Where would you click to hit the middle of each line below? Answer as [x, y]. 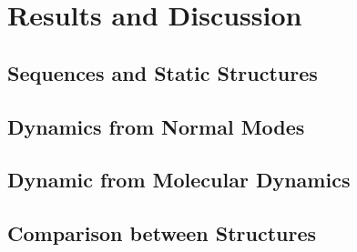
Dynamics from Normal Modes [156, 126]
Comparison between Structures [162, 233]
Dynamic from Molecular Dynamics [179, 180]
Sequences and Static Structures [163, 72]
